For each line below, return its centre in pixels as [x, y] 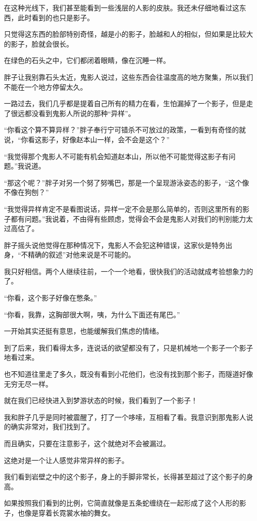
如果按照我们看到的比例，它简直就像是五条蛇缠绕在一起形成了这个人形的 [122, 503]
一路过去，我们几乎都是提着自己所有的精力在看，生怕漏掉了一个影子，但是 [125, 103]
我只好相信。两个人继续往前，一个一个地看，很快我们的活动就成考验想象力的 [128, 271]
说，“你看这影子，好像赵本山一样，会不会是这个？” [87, 139]
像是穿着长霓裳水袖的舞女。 [69, 512]
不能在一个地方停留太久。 [45, 87]
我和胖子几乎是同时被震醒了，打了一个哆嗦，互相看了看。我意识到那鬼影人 [125, 417]
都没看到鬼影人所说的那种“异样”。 [80, 113]
